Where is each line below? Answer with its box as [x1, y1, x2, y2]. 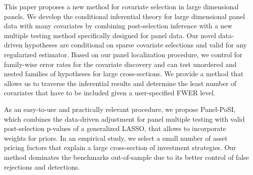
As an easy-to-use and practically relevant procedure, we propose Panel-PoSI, [4, 104, 236, 114]
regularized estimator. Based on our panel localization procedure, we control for [4, 49, 243, 59]
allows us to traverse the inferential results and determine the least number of [4, 78, 236, 88]
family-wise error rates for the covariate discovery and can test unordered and [4, 59, 237, 69]
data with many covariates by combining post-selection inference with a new [4, 21, 232, 31]
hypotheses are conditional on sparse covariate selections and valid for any [24, 40, 247, 50]
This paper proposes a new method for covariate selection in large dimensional [4, 1, 239, 11]
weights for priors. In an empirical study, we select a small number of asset [4, 132, 228, 143]
